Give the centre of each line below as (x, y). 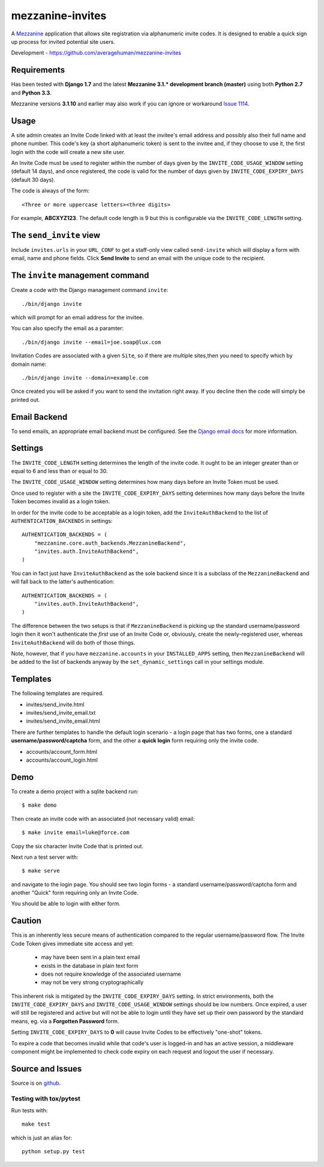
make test (36, 1124)
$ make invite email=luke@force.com (76, 833)
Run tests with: (29, 1111)
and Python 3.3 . (31, 92)
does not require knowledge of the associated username (111, 974)
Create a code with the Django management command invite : (90, 290)
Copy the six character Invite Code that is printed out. (77, 846)
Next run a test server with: (45, 857)
